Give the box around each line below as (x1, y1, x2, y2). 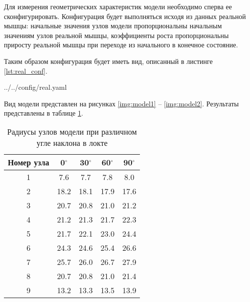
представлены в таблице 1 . (4, 108, 83, 118)
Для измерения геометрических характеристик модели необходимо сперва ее (4, 1, 232, 11)
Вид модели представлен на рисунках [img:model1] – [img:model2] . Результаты (4, 98, 239, 108)
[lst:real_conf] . (4, 65, 47, 76)
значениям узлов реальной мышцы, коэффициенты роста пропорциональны (4, 30, 229, 40)
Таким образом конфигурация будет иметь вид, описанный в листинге (4, 56, 213, 66)
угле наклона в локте (36, 137, 108, 148)
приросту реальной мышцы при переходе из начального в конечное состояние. (4, 40, 238, 50)
